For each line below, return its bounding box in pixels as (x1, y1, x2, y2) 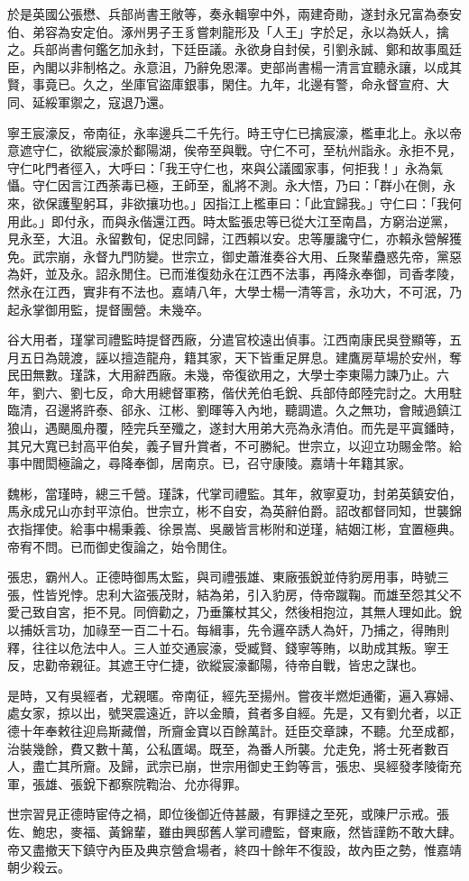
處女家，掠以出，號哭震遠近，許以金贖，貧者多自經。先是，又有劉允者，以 (7, 703, 449, 722)
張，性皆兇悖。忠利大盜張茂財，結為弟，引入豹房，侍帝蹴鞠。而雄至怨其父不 (7, 584, 462, 603)
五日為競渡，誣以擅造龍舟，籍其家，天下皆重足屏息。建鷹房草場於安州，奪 (19, 347, 462, 366)
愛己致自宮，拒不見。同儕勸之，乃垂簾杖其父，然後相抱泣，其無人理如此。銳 (7, 602, 462, 621)
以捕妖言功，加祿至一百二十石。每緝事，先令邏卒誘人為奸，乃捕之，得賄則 (7, 620, 449, 638)
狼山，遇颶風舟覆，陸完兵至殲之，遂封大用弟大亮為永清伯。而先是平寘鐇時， (7, 418, 462, 437)
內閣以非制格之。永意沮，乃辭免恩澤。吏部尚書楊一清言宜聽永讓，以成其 (32, 57, 462, 76)
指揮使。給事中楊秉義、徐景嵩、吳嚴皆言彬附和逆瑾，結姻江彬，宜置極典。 (19, 519, 462, 538)
